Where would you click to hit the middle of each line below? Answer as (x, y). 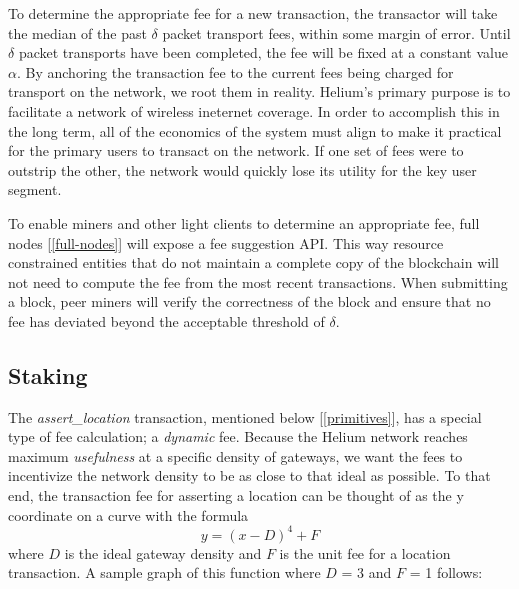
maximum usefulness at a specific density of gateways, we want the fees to (235, 455)
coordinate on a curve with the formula (128, 514)
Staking (48, 374)
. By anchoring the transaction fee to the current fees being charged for (235, 71)
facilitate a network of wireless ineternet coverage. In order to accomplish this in (254, 110)
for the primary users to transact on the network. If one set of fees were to (236, 150)
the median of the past (77, 32)
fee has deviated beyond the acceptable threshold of (166, 320)
